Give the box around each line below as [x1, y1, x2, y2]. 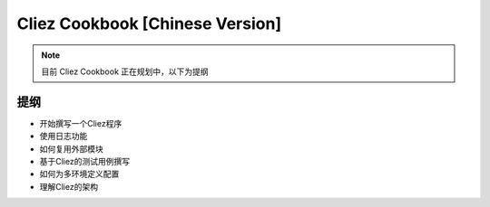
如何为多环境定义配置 [39, 168, 120, 180]
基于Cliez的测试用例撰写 [39, 156, 131, 167]
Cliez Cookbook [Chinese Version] [16, 14, 281, 33]
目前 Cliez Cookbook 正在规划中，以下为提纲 [41, 66, 209, 77]
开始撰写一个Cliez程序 [39, 118, 122, 128]
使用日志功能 [39, 131, 88, 142]
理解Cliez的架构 [39, 181, 99, 192]
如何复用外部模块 [39, 143, 103, 154]
